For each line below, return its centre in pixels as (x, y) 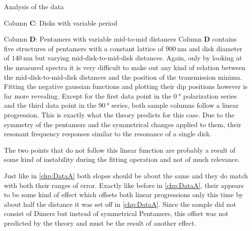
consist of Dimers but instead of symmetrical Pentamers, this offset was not (116, 213)
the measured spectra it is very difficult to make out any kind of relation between (125, 67)
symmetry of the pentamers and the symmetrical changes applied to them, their (123, 124)
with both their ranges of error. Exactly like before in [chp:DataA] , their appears (124, 185)
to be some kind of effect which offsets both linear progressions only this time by (124, 195)
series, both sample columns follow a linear (175, 105)
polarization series (210, 95)
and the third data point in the (50, 105)
